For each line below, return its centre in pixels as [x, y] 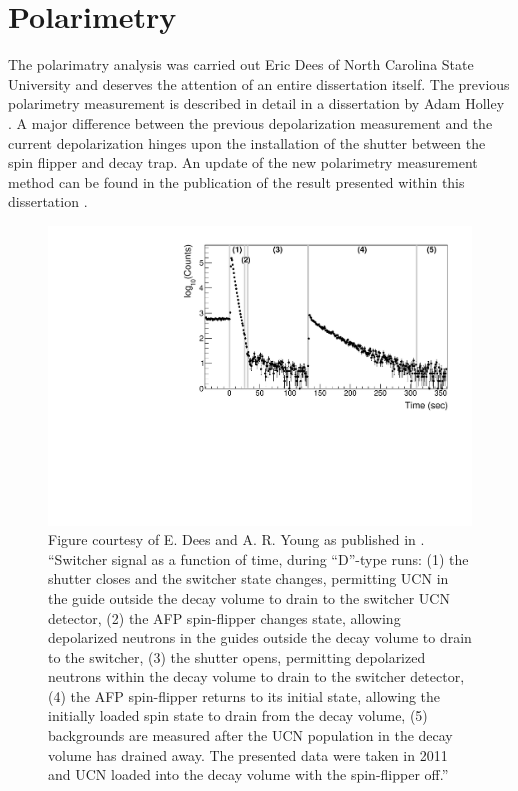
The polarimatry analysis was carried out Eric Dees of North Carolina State [241, 64]
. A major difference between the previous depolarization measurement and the [250, 122]
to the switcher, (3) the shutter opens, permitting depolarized [237, 656]
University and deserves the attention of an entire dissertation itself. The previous [259, 83]
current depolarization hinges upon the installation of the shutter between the [247, 142]
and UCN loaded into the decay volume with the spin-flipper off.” [248, 774]
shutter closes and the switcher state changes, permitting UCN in [248, 578]
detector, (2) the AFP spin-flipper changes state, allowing [224, 617]
